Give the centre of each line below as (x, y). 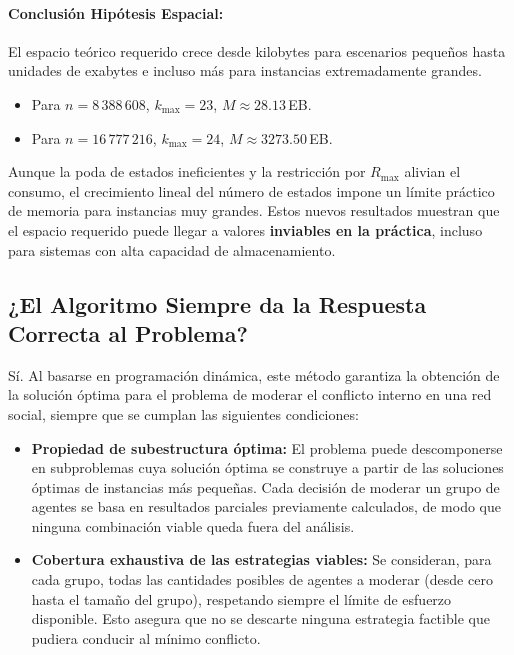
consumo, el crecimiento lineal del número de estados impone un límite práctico (251, 190)
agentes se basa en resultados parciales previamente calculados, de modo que (266, 506)
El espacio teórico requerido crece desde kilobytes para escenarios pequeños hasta (257, 50)
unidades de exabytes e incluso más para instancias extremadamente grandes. (245, 70)
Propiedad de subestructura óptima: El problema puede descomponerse (267, 447)
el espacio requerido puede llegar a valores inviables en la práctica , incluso (245, 229)
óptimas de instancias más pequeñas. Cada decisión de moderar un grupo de (265, 486)
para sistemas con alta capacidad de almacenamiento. (172, 249)
